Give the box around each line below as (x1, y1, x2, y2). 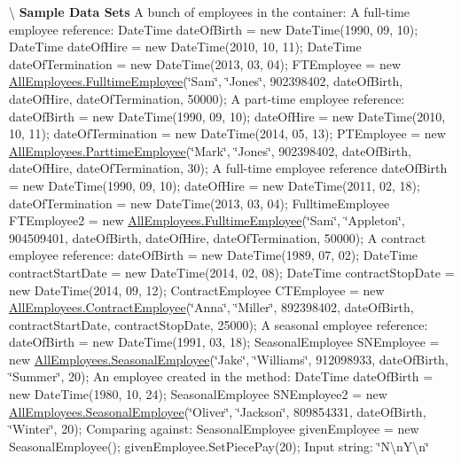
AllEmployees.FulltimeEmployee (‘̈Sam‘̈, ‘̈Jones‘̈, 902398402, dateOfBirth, (9, 72, 403, 90)
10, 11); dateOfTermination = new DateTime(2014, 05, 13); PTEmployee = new (9, 124, 446, 143)
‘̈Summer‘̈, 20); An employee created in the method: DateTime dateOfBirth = (9, 367, 434, 386)
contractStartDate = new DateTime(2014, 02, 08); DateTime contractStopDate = (9, 262, 455, 281)
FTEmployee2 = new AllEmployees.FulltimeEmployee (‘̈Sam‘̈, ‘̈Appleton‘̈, (9, 211, 405, 230)
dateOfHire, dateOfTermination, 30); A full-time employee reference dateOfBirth (9, 159, 448, 177)
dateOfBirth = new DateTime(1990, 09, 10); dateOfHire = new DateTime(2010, (9, 106, 446, 125)
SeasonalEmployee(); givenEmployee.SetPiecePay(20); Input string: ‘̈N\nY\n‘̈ (9, 436, 429, 455)
